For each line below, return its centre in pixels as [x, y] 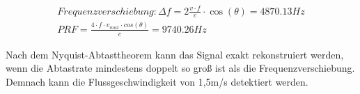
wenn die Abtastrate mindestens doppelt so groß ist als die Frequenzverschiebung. [180, 68]
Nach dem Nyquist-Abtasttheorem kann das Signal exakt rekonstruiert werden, [175, 54]
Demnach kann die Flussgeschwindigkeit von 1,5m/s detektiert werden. [157, 81]
